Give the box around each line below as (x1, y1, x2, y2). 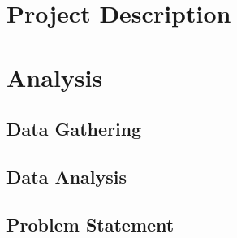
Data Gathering (6, 116, 142, 141)
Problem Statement (6, 211, 175, 236)
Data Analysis (6, 163, 127, 188)
